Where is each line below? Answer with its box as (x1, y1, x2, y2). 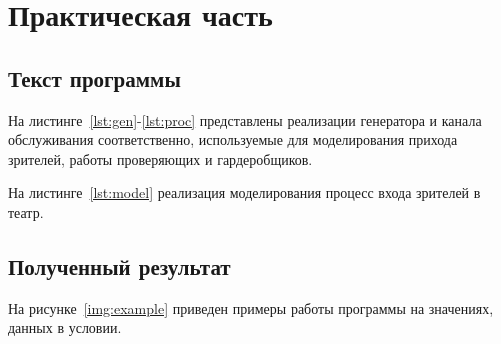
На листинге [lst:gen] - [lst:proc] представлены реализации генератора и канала (8, 109, 482, 130)
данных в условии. (8, 317, 122, 338)
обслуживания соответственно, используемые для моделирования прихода (8, 129, 458, 150)
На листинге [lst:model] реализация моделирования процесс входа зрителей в (8, 182, 481, 203)
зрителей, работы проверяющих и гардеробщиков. (8, 148, 313, 169)
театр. (8, 201, 44, 222)
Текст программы (8, 62, 181, 93)
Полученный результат (8, 250, 231, 281)
